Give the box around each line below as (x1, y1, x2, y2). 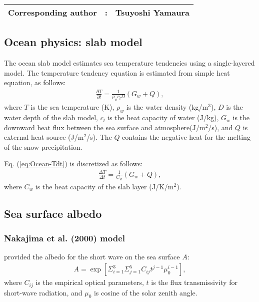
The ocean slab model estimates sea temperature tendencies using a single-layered (4, 58, 255, 68)
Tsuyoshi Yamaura (115, 7, 190, 18)
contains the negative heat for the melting (122, 132, 250, 142)
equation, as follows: (4, 77, 66, 88)
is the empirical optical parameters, (35, 277, 144, 287)
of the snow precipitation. (4, 141, 82, 152)
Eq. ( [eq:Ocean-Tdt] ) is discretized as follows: (4, 158, 143, 169)
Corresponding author (8, 7, 97, 18)
